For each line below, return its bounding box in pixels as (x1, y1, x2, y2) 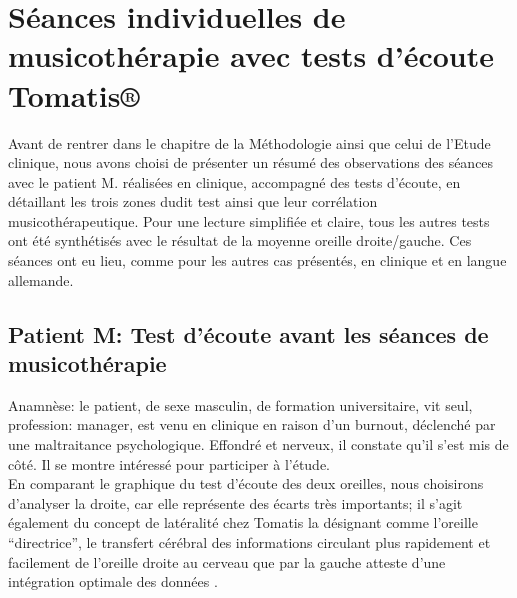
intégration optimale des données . (8, 571, 218, 592)
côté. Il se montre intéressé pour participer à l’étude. (8, 453, 331, 474)
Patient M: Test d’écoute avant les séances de (8, 318, 489, 349)
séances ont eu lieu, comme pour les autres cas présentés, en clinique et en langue (8, 250, 507, 271)
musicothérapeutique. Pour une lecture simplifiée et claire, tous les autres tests (8, 210, 490, 231)
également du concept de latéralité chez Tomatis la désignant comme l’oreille (8, 512, 478, 533)
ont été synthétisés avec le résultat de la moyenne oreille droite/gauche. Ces (8, 230, 472, 251)
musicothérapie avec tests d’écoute (8, 35, 494, 76)
